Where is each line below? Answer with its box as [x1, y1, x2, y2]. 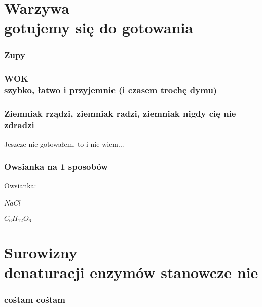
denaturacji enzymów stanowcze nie [4, 261, 258, 282]
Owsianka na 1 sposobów [4, 160, 108, 173]
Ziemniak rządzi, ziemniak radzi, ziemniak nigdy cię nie [4, 107, 236, 120]
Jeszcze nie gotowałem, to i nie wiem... [4, 139, 124, 149]
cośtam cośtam [4, 293, 65, 305]
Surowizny [4, 242, 78, 262]
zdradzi [4, 119, 34, 131]
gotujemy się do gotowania [4, 17, 194, 38]
